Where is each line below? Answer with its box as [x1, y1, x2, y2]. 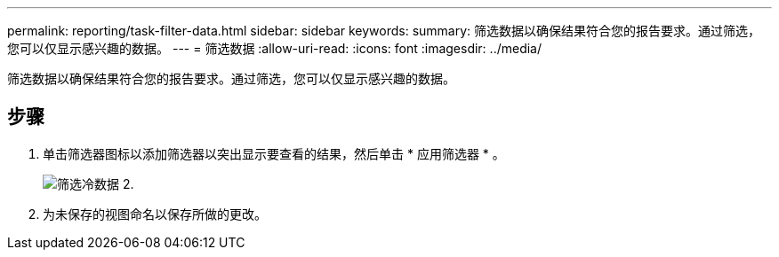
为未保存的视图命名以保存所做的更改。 [43, 206, 267, 222]
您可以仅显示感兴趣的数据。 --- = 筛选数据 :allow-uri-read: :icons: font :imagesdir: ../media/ [7, 41, 542, 56]
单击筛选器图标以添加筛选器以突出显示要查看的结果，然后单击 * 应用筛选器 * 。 [43, 145, 505, 161]
